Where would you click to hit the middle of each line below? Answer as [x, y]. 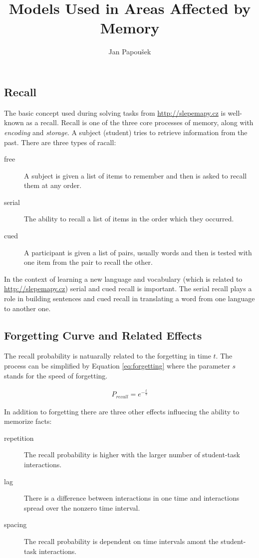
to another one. [27, 308]
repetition [19, 438]
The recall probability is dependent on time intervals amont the [121, 541]
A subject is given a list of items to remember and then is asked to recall [135, 175]
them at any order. [53, 185]
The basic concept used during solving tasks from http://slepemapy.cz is [115, 112]
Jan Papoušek [130, 52]
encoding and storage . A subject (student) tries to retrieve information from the [126, 132]
